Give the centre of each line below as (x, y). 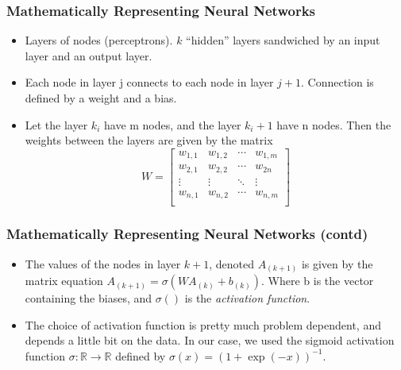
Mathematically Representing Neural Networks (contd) (187, 234)
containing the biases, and (89, 298)
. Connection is (337, 82)
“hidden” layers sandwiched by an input (283, 40)
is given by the (337, 263)
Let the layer (56, 124)
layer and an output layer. (89, 55)
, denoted (232, 263)
